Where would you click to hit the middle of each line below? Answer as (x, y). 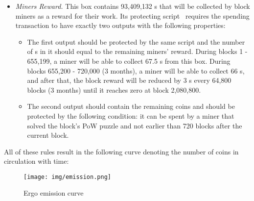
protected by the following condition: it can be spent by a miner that (131, 115)
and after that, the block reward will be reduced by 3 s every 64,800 (129, 80)
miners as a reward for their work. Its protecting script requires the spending (132, 15)
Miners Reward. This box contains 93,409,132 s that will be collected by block (133, 6)
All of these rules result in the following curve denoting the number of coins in (121, 151)
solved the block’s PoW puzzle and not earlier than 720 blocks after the (135, 125)
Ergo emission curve (54, 192)
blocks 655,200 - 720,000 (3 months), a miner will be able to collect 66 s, (136, 70)
